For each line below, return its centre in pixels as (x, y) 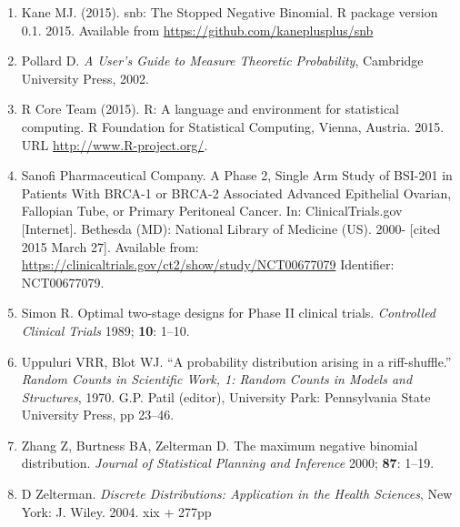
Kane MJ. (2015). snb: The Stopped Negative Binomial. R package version (230, 12)
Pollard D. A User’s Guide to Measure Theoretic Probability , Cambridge (222, 61)
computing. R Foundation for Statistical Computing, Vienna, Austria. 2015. (233, 126)
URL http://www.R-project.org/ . (115, 144)
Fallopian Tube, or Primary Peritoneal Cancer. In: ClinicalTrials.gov (212, 211)
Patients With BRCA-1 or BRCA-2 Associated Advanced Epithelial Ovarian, (236, 193)
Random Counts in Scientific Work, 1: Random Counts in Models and (217, 379)
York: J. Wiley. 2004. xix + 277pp (116, 511)
